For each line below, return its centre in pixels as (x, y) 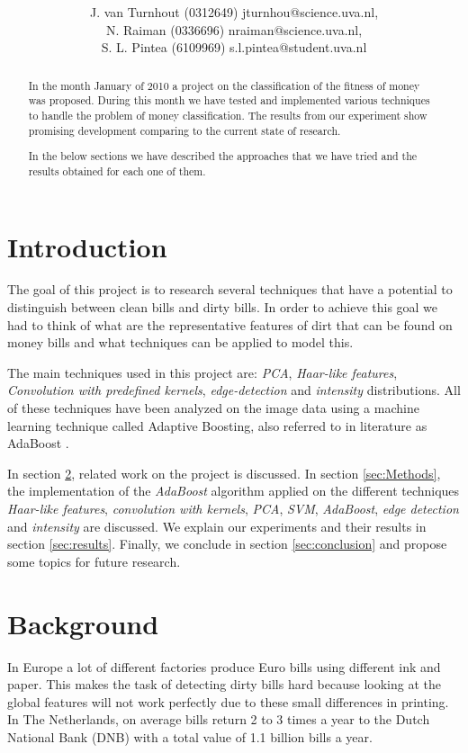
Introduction (87, 246)
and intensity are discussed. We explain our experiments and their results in (217, 526)
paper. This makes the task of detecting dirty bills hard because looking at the (224, 684)
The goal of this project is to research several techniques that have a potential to (230, 289)
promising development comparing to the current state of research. (184, 130)
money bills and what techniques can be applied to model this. (180, 342)
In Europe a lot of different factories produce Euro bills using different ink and (224, 666)
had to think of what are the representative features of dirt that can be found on (230, 324)
